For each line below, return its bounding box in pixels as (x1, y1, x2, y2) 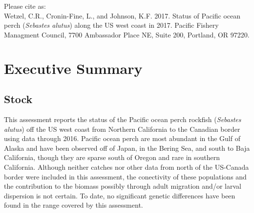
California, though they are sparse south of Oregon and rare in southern (4, 152, 220, 162)
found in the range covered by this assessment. (4, 200, 143, 210)
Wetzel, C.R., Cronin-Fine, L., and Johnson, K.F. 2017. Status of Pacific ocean (4, 10, 241, 20)
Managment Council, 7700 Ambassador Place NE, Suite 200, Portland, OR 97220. (4, 29, 250, 39)
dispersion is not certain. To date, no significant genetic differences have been (4, 190, 235, 200)
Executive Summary (4, 58, 143, 78)
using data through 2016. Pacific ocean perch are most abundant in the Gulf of (4, 133, 240, 143)
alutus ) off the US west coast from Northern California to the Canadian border (4, 124, 240, 134)
